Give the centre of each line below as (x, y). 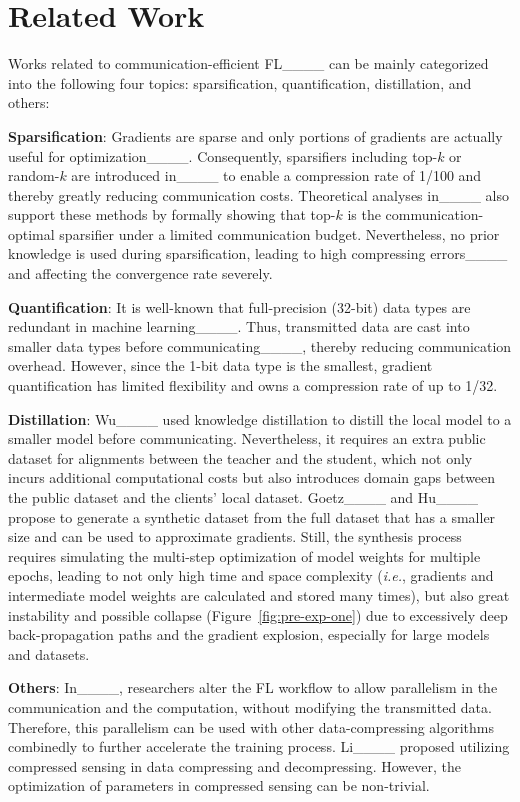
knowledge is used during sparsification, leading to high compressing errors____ (258, 253)
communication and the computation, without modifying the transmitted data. (250, 706)
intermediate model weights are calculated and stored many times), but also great (259, 594)
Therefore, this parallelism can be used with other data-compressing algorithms (251, 726)
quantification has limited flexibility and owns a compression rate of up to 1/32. (253, 385)
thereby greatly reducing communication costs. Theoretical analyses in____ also (259, 194)
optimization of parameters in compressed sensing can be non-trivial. (219, 785)
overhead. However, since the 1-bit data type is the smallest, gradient (220, 365)
